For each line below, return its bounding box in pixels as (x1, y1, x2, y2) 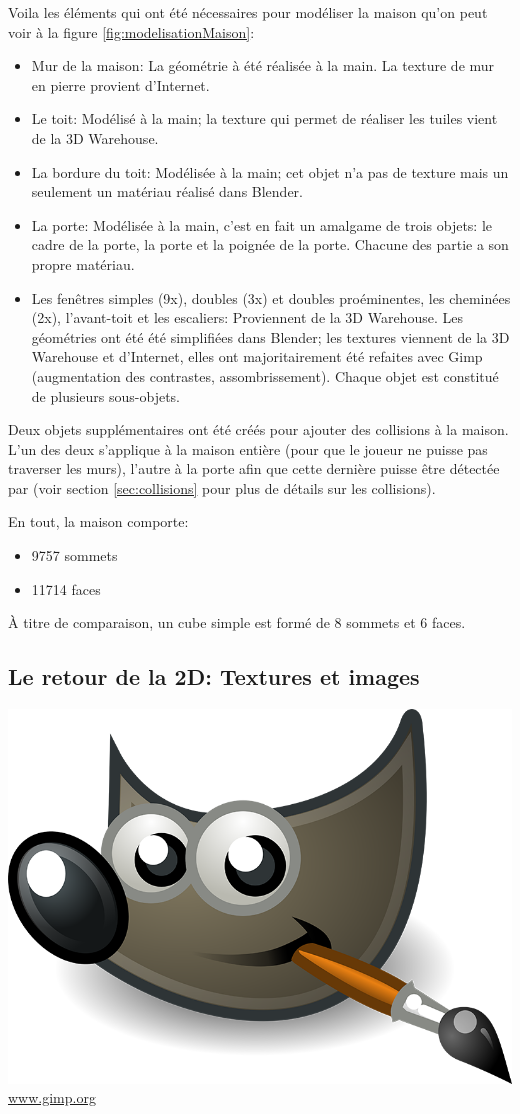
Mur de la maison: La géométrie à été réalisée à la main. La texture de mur (31, 55, 495, 76)
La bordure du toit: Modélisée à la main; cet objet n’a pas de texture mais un (31, 161, 509, 182)
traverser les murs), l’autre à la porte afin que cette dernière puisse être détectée (8, 458, 500, 479)
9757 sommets (31, 545, 118, 566)
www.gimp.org (8, 1087, 96, 1108)
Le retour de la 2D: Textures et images (8, 661, 420, 692)
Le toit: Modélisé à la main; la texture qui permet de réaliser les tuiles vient (31, 108, 498, 129)
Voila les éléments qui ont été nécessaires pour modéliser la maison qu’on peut (8, 2, 488, 22)
